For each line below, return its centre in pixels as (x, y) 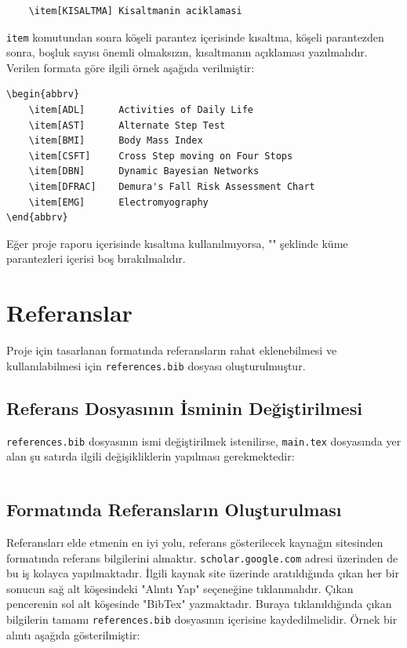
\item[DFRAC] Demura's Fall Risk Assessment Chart (172, 187)
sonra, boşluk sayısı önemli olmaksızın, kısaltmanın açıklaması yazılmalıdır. (187, 52)
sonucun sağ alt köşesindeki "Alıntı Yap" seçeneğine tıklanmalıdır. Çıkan (180, 588)
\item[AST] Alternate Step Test (127, 125)
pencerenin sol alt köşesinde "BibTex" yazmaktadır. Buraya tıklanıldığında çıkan (199, 604)
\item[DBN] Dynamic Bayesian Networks (144, 171)
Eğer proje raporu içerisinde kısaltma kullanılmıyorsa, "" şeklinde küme (177, 243)
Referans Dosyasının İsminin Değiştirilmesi (184, 408)
